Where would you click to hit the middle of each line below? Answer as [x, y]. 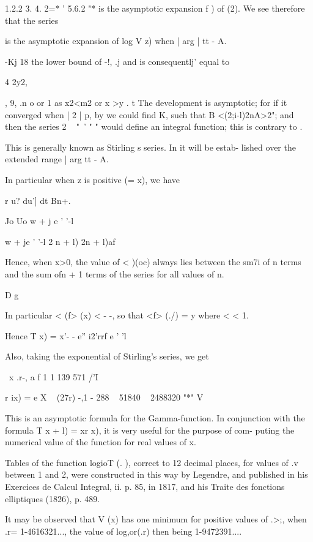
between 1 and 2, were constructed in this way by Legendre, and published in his [156, 474]
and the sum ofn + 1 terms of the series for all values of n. [115, 273]
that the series [32, 20]
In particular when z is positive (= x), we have [93, 179]
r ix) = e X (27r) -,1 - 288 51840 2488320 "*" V [104, 397]
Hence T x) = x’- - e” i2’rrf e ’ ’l [66, 335]
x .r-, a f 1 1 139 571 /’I [53, 376]
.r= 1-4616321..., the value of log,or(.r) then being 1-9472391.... [123, 531]
